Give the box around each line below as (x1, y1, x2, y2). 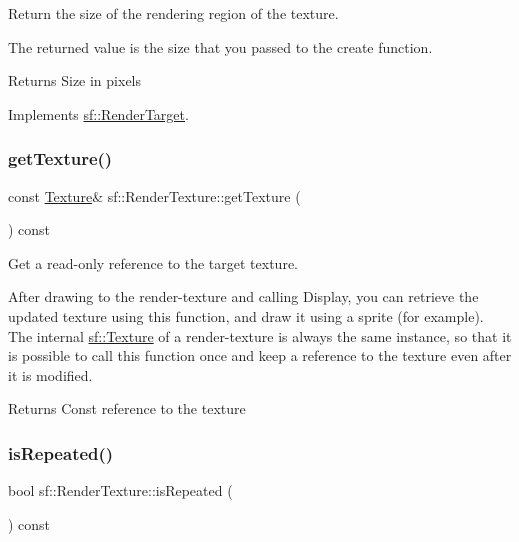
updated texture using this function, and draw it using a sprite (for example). (8, 305, 484, 326)
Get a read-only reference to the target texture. (8, 252, 298, 273)
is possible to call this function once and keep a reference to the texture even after (8, 345, 512, 366)
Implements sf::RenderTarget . (8, 103, 189, 124)
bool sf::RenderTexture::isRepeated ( (8, 480, 233, 501)
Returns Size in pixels (8, 70, 142, 91)
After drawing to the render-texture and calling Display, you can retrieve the (8, 286, 479, 307)
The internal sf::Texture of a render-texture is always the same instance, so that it (8, 325, 512, 346)
